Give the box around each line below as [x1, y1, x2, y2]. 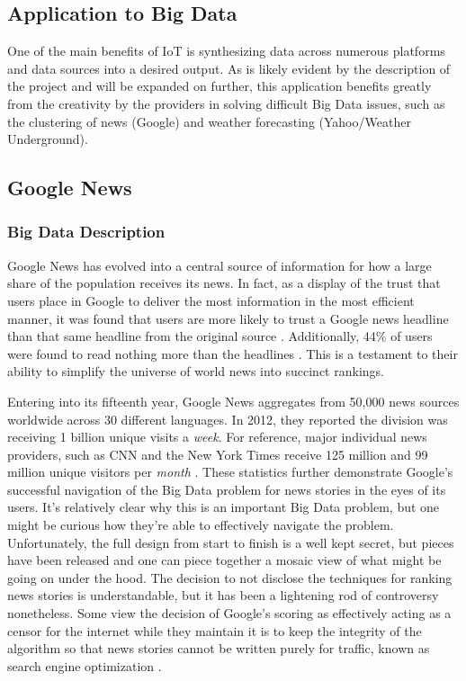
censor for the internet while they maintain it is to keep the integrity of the [7, 621, 422, 640]
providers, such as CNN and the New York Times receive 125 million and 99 [7, 444, 428, 463]
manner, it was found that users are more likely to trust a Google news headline [7, 309, 449, 327]
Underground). [7, 130, 88, 148]
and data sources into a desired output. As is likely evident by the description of [7, 58, 451, 77]
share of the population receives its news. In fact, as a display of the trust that [7, 273, 441, 292]
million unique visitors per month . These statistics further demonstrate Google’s [7, 462, 453, 481]
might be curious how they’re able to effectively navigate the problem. [7, 515, 394, 534]
